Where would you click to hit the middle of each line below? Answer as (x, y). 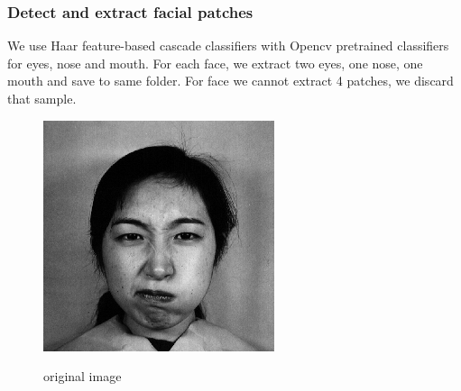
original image (83, 376)
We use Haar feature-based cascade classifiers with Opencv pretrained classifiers (228, 45)
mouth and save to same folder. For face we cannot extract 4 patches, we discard (230, 81)
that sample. (42, 98)
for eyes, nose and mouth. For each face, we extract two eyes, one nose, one (215, 63)
